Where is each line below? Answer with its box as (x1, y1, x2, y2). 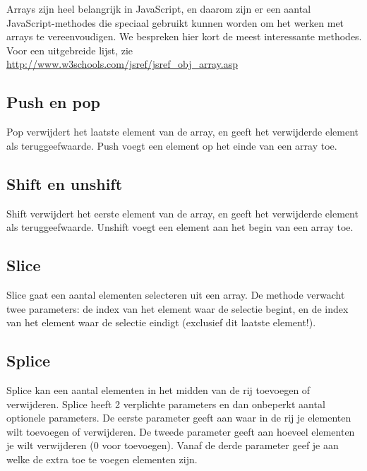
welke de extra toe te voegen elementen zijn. (6, 451, 198, 466)
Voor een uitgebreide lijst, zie (6, 42, 133, 57)
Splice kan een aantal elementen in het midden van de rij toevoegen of (6, 382, 311, 397)
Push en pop (6, 91, 101, 113)
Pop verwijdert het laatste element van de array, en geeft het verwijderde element (6, 124, 359, 139)
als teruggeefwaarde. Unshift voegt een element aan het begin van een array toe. (6, 220, 354, 234)
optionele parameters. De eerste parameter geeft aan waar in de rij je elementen (6, 410, 351, 425)
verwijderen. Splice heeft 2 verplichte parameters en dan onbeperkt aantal (6, 396, 325, 411)
